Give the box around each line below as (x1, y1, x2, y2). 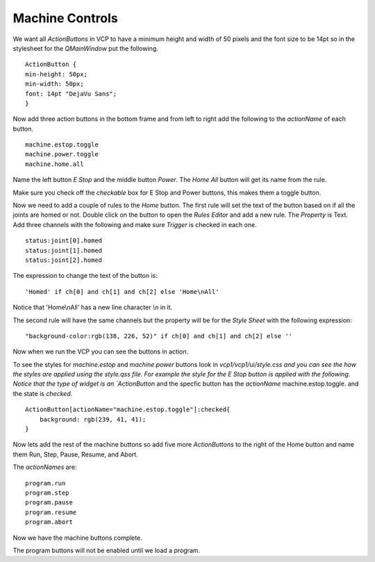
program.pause (25, 499, 73, 506)
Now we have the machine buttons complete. (12, 534, 142, 542)
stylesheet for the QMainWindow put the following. (12, 44, 159, 52)
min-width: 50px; (25, 80, 84, 88)
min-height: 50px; (25, 70, 88, 78)
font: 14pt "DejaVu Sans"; (25, 90, 117, 97)
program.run (25, 479, 66, 487)
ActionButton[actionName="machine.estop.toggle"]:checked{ (25, 406, 231, 413)
